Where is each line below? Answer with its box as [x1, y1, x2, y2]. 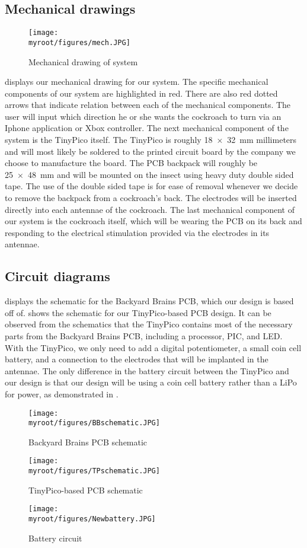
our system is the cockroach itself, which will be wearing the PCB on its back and [5, 215, 302, 227]
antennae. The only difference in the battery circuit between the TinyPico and [5, 364, 289, 377]
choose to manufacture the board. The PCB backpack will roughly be [5, 157, 258, 169]
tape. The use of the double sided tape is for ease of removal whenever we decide [5, 180, 298, 192]
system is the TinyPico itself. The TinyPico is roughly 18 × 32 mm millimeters [5, 133, 297, 146]
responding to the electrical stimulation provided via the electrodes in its [5, 226, 270, 238]
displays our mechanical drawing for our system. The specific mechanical [5, 75, 268, 88]
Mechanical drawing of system [28, 55, 138, 68]
